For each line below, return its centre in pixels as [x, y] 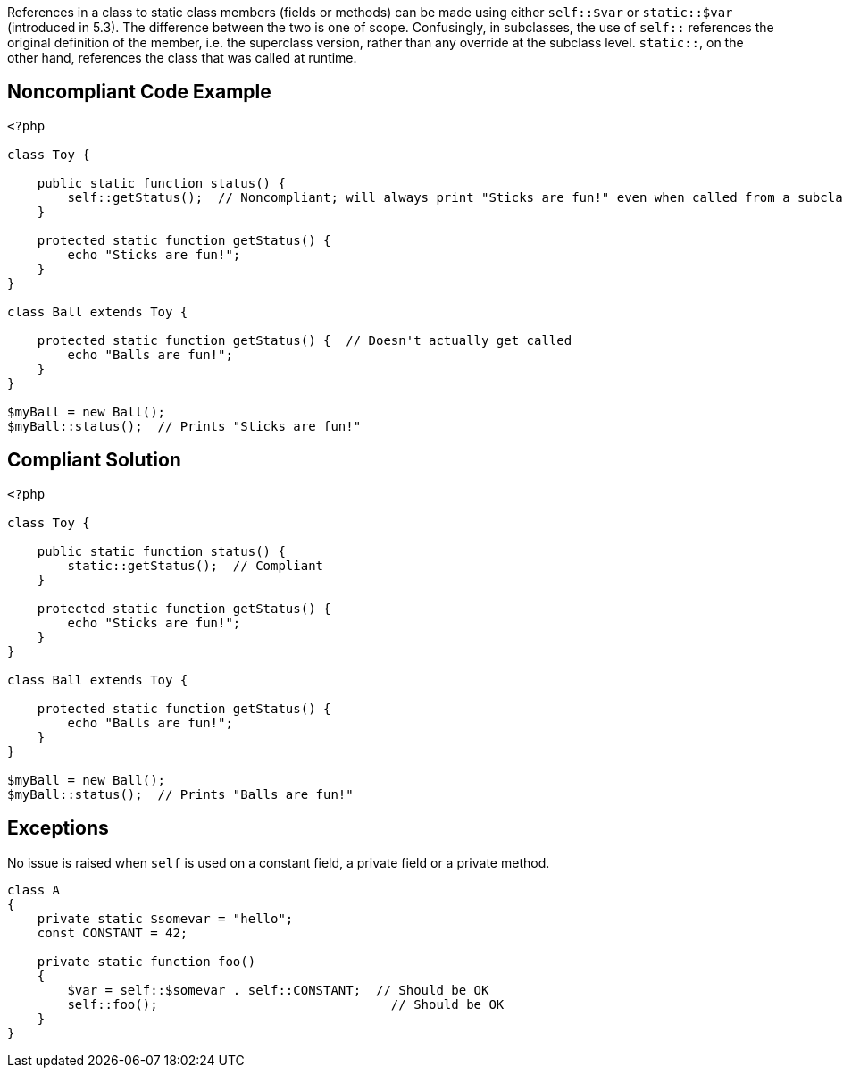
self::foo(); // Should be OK [286, 1004]
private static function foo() [146, 961]
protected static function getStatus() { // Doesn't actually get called [305, 340]
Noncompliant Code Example [139, 92]
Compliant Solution [94, 460]
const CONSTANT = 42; [113, 932]
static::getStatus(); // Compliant [196, 565]
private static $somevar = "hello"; [165, 918]
